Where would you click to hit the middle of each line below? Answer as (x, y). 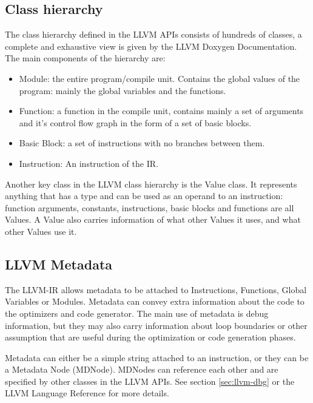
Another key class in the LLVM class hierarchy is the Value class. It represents (151, 184)
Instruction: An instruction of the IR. (89, 163)
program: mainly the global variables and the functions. (123, 90)
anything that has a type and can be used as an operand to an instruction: (144, 196)
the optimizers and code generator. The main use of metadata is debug (137, 313)
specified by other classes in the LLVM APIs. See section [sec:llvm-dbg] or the (150, 381)
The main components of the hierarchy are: (85, 58)
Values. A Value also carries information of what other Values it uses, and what (153, 219)
